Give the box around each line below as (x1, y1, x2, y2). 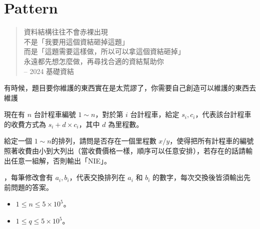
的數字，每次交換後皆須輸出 (152, 172, 244, 182)
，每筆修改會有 (4, 172, 53, 182)
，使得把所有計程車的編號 (169, 135, 254, 146)
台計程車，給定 (130, 109, 179, 119)
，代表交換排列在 (69, 172, 125, 182)
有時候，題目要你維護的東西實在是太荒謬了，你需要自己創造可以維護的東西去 (4, 82, 256, 93)
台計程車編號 (33, 109, 76, 119)
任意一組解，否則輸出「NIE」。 (10, 155, 111, 165)
